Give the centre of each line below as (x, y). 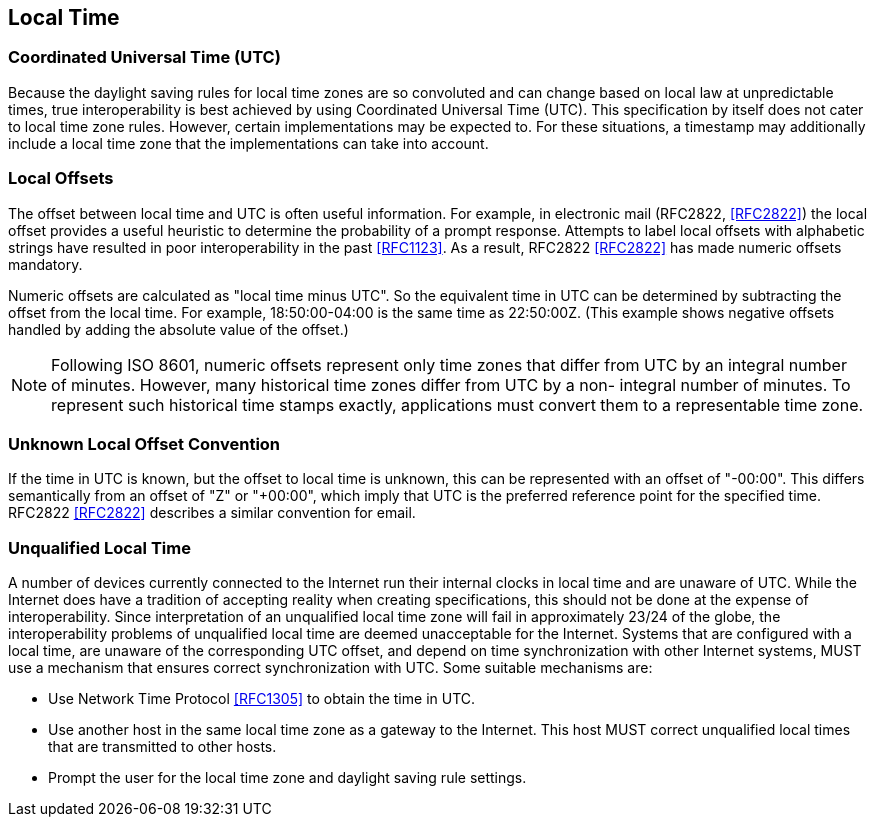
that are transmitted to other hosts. (162, 747)
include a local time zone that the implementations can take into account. (248, 143)
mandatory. (45, 264)
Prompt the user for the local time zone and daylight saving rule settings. (287, 778)
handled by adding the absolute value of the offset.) (178, 329)
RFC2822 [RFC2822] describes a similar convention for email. (212, 513)
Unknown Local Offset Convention (144, 443)
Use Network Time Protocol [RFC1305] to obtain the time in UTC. (262, 699)
